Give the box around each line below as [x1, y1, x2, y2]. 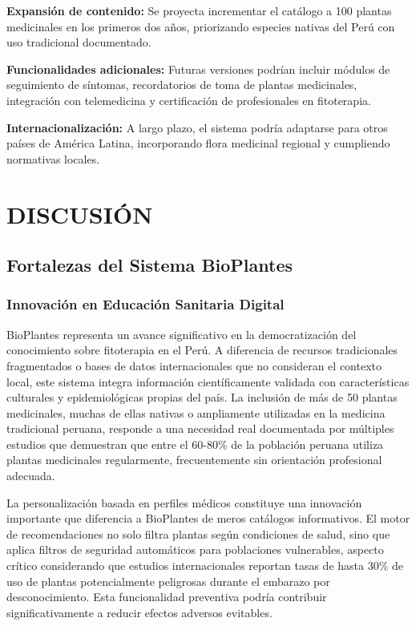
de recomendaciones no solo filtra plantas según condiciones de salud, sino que [6, 525, 390, 542]
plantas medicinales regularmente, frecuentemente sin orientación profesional [6, 451, 382, 468]
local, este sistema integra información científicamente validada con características [6, 373, 410, 390]
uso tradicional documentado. [6, 34, 151, 50]
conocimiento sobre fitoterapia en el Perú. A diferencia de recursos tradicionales [6, 341, 398, 358]
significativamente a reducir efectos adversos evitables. [6, 604, 273, 620]
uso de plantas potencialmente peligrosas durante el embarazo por [6, 572, 330, 589]
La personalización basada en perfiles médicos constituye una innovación [6, 494, 362, 511]
